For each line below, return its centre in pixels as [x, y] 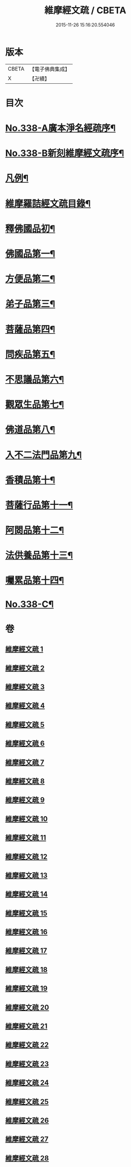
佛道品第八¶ [30, 430]
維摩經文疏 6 [25, 744]
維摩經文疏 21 [26, 1026]
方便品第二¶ [30, 279]
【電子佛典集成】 [50, 69]
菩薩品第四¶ [30, 329]
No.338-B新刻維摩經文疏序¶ [65, 153]
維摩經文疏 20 [27, 1007]
